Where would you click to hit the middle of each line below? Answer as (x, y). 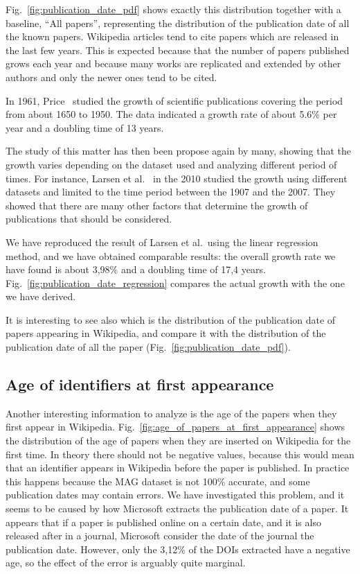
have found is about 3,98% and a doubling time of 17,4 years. (136, 269)
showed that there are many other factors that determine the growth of (157, 205)
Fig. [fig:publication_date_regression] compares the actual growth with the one (175, 282)
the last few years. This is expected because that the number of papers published (178, 50)
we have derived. (41, 296)
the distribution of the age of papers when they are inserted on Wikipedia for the (178, 441)
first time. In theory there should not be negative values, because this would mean (180, 454)
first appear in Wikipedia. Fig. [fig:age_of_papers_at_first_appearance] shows (175, 427)
